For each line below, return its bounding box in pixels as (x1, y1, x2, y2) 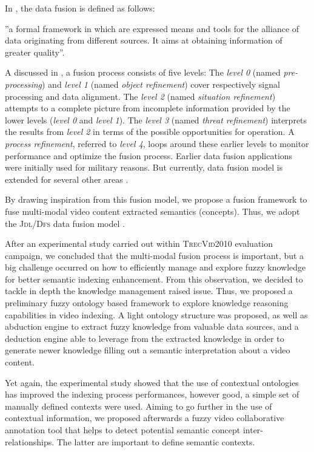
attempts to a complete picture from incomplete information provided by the (5, 102, 290, 114)
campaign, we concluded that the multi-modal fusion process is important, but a (5, 249, 304, 261)
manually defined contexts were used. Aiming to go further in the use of (5, 399, 272, 412)
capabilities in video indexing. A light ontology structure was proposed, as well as (5, 308, 308, 321)
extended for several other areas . (5, 172, 129, 185)
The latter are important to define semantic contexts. (56, 435, 255, 448)
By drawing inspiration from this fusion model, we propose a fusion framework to (5, 193, 307, 206)
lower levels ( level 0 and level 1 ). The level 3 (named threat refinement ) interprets (5, 113, 307, 126)
